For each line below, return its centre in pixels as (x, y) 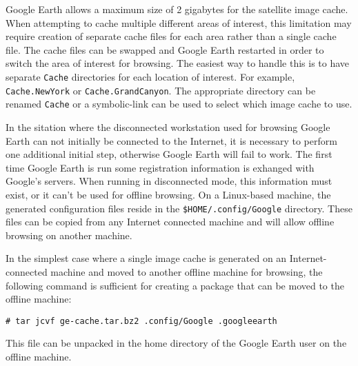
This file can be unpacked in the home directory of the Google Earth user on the (176, 343)
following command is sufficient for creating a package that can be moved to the (175, 285)
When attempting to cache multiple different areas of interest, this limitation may (179, 22)
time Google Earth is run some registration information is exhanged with (160, 167)
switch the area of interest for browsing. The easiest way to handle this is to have (178, 63)
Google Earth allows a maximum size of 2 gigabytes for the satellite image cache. (177, 9)
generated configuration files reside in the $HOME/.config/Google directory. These (179, 208)
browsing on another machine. (69, 235)
